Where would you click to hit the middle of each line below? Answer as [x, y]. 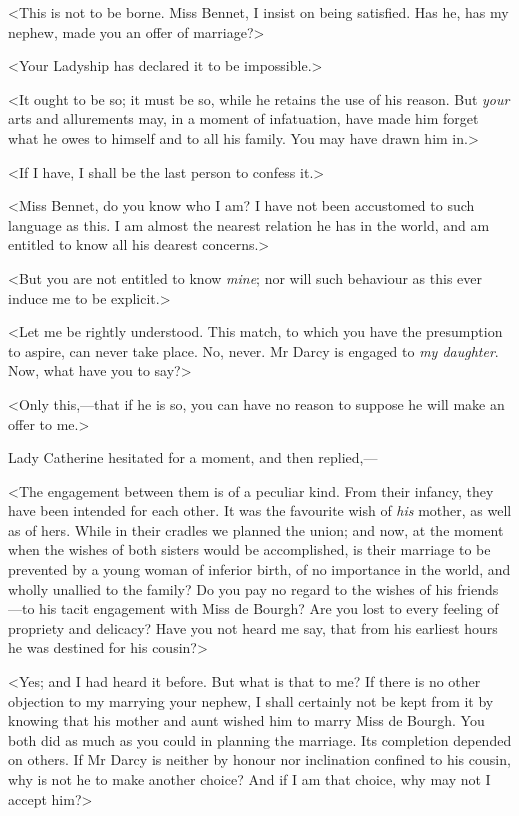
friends [478, 588]
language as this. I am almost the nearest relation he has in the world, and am [249, 224]
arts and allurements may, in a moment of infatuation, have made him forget [243, 118]
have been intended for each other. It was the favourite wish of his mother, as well [260, 510]
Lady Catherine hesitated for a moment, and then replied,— [193, 457]
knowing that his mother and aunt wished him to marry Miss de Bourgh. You [246, 720]
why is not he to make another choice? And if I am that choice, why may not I [249, 779]
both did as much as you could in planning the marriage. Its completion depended [260, 739]
